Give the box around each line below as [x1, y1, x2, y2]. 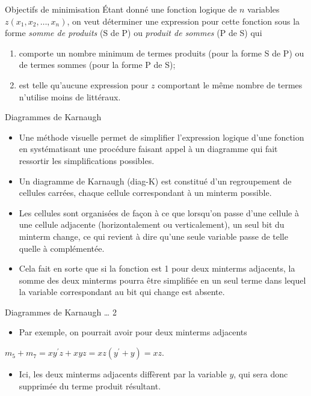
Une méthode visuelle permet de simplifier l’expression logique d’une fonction [19, 130, 304, 143]
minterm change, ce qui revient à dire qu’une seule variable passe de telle [19, 230, 288, 242]
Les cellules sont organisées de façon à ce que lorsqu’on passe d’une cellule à [19, 206, 299, 219]
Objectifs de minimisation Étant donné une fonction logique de [5, 3, 237, 15]
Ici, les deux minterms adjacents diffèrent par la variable [19, 368, 227, 380]
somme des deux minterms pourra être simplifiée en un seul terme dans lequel [19, 273, 306, 286]
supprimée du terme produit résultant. [19, 379, 161, 392]
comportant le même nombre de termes [158, 78, 303, 91]
